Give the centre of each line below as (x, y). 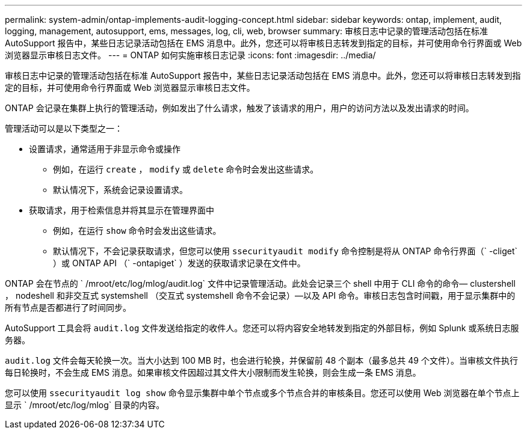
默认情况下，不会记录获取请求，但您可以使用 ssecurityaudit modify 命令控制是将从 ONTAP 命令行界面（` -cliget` (285, 251)
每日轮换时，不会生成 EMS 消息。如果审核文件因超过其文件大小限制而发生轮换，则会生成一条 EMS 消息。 (213, 372)
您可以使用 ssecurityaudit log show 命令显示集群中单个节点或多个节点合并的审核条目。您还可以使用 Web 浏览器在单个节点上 (262, 393)
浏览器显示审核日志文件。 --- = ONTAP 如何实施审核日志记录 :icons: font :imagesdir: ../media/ (190, 55)
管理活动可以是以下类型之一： (64, 128)
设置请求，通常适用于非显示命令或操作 (105, 149)
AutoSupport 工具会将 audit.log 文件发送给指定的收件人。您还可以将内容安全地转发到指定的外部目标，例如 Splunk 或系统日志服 (262, 328)
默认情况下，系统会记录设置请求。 (120, 190)
